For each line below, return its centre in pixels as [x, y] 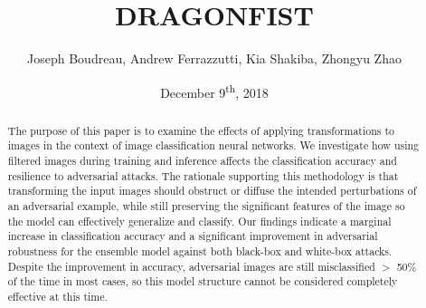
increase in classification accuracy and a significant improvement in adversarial [193, 236]
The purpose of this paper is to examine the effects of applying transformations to [201, 130]
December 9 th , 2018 [214, 91]
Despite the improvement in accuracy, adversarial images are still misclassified [191, 266]
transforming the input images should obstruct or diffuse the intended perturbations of [212, 191]
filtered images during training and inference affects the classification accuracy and [202, 161]
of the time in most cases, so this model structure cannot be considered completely [203, 281]
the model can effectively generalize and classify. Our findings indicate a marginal [199, 221]
